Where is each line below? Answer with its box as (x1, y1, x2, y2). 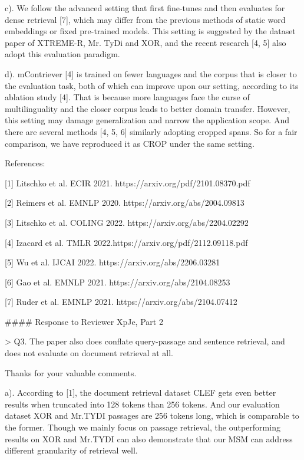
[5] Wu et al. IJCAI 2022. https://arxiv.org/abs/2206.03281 (5, 256, 220, 268)
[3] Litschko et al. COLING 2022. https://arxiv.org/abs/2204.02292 (5, 216, 249, 228)
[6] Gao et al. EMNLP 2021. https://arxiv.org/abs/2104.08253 (5, 275, 230, 288)
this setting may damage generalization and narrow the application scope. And (5, 114, 289, 126)
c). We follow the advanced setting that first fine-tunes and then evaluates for (5, 2, 285, 14)
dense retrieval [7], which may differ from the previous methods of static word (5, 13, 286, 25)
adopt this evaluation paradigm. (5, 48, 120, 60)
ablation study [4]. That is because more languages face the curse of (5, 91, 250, 103)
